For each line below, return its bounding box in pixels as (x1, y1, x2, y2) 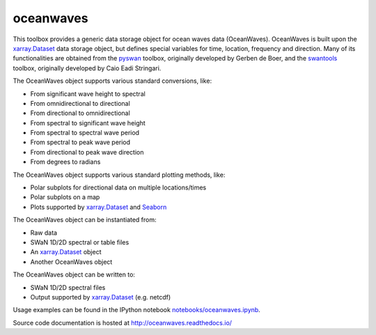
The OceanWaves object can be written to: (13, 270, 136, 279)
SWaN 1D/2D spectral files (30, 283, 106, 292)
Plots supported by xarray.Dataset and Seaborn (30, 203, 167, 211)
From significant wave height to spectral (30, 89, 146, 98)
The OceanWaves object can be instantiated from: (13, 216, 157, 224)
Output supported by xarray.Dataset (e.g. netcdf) (30, 293, 171, 301)
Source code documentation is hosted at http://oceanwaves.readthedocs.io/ (13, 318, 233, 327)
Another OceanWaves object (30, 258, 113, 266)
